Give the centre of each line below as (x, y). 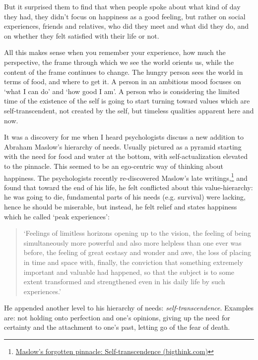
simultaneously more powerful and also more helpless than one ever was (132, 242)
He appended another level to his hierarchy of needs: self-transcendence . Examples (129, 308)
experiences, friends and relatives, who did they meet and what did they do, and (127, 26)
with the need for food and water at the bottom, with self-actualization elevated (126, 156)
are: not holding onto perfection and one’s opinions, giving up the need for (117, 317)
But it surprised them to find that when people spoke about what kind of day (122, 6)
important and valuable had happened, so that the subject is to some (129, 272)
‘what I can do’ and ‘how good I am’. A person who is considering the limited (122, 91)
